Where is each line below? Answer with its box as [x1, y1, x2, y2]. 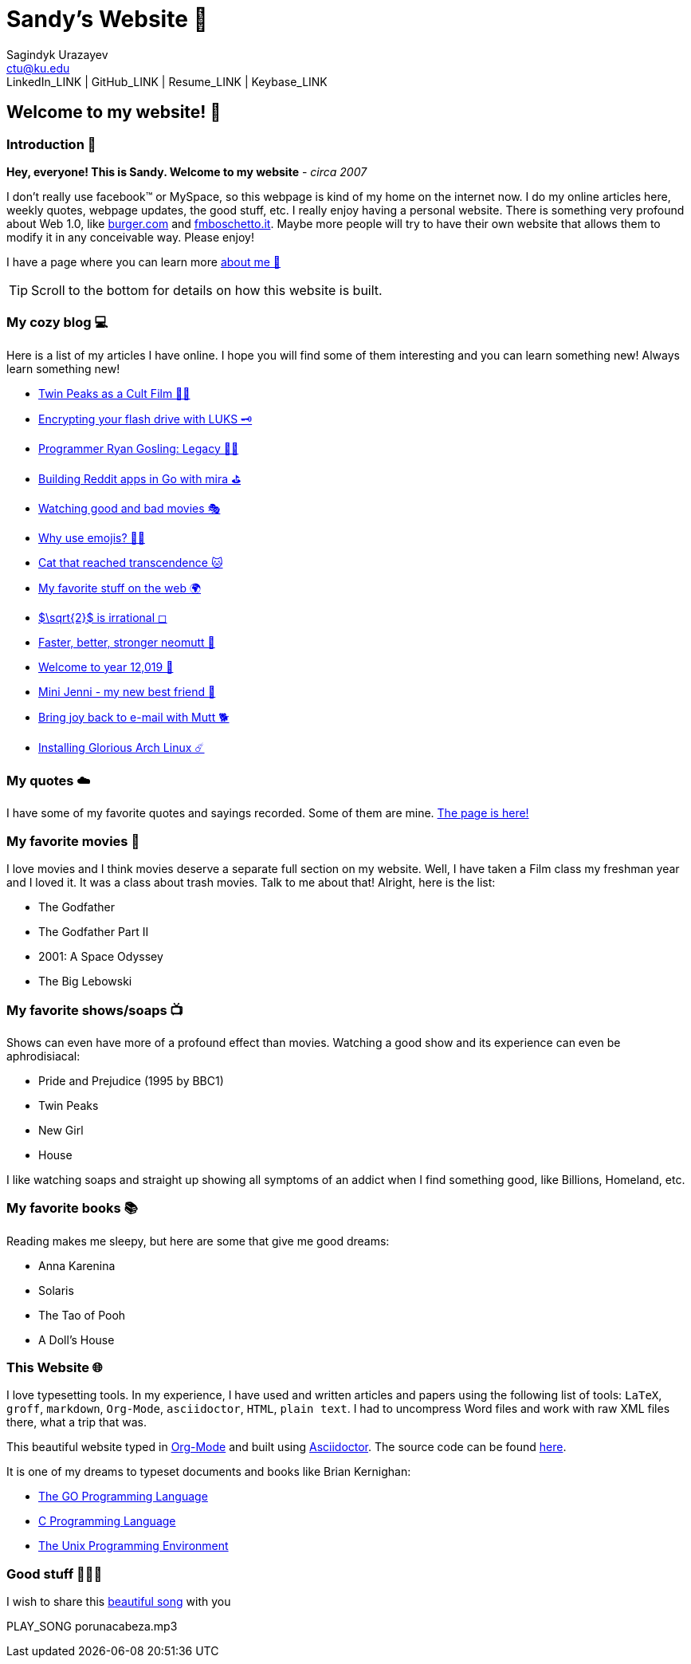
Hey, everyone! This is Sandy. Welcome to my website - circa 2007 [6, 164, 367, 179]
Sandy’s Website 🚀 [6, 6, 208, 33]
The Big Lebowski [38, 974, 132, 989]
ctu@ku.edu [6, 61, 70, 75]
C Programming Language [38, 1514, 176, 1528]
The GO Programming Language [38, 1489, 208, 1504]
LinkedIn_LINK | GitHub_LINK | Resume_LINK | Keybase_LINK [6, 74, 328, 89]
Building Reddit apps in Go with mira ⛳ [38, 471, 241, 486]
